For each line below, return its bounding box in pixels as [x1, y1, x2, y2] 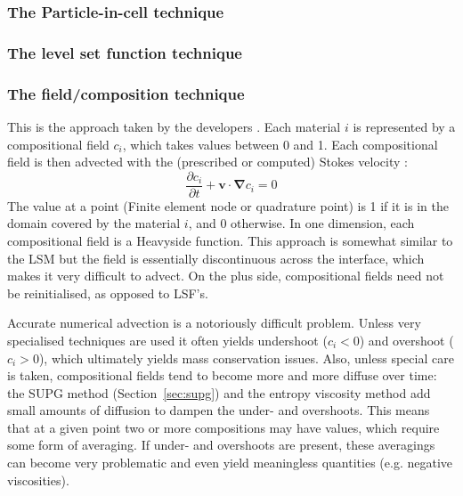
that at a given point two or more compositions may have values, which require [7, 418, 440, 436]
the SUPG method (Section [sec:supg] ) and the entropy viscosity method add [7, 383, 431, 402]
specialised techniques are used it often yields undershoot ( [7, 330, 328, 349]
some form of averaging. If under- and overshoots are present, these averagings [7, 435, 435, 454]
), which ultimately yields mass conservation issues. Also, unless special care [38, 348, 454, 367]
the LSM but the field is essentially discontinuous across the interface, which [7, 248, 425, 267]
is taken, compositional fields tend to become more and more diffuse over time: [7, 366, 437, 385]
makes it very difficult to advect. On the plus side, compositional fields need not [7, 266, 444, 285]
